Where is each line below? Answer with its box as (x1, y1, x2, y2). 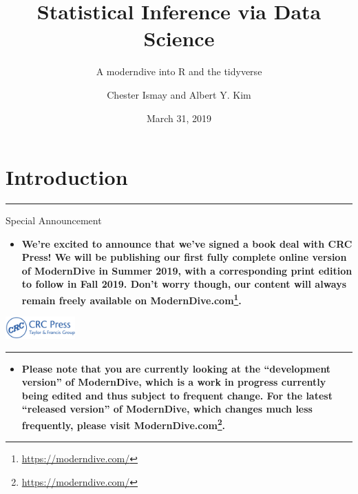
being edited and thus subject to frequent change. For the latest (21, 388, 333, 402)
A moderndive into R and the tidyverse (96, 64, 262, 79)
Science (143, 24, 215, 52)
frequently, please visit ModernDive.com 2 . (21, 416, 226, 432)
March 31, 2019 (146, 110, 212, 125)
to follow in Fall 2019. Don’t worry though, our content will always (21, 277, 347, 291)
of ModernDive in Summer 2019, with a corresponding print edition (21, 263, 352, 277)
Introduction (6, 163, 128, 191)
